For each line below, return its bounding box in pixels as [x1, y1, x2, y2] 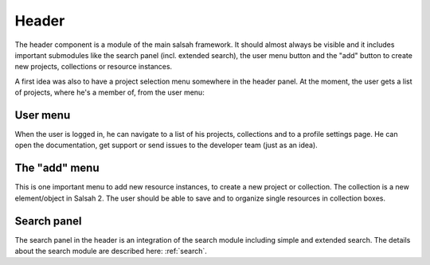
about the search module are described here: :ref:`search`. [14, 247, 207, 255]
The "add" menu [14, 162, 100, 175]
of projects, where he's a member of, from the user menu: [14, 88, 205, 97]
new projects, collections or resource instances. [14, 62, 173, 72]
